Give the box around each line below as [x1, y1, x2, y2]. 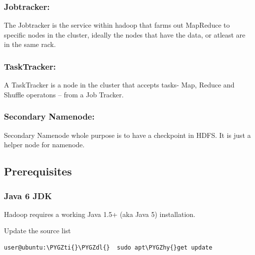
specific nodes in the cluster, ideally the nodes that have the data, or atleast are [4, 29, 246, 40]
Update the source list [4, 225, 71, 236]
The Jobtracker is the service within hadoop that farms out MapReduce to [4, 20, 230, 30]
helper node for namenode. [4, 139, 85, 150]
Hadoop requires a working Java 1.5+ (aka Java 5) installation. [4, 209, 196, 219]
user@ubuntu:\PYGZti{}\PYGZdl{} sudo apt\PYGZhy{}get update [4, 244, 213, 251]
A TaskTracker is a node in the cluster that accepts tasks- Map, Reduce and [4, 80, 235, 90]
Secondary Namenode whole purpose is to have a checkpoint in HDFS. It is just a [4, 129, 251, 140]
